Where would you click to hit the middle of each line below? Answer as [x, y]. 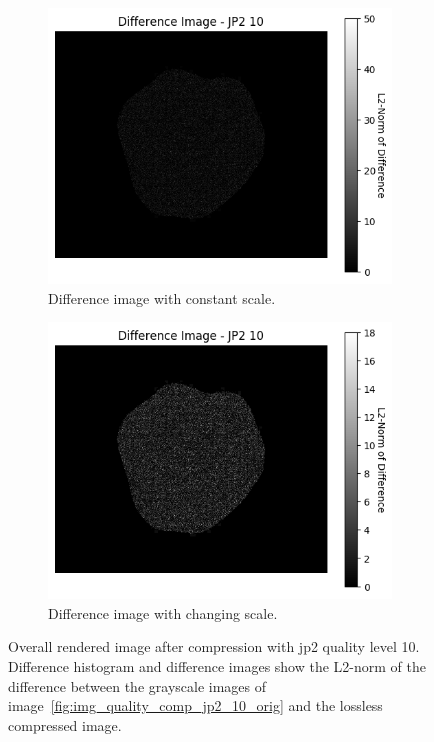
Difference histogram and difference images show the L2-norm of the [217, 665]
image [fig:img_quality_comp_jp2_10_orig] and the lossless [195, 705]
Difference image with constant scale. [162, 297]
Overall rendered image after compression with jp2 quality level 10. [214, 646]
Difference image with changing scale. [163, 612]
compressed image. [65, 724]
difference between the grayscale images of [137, 685]
